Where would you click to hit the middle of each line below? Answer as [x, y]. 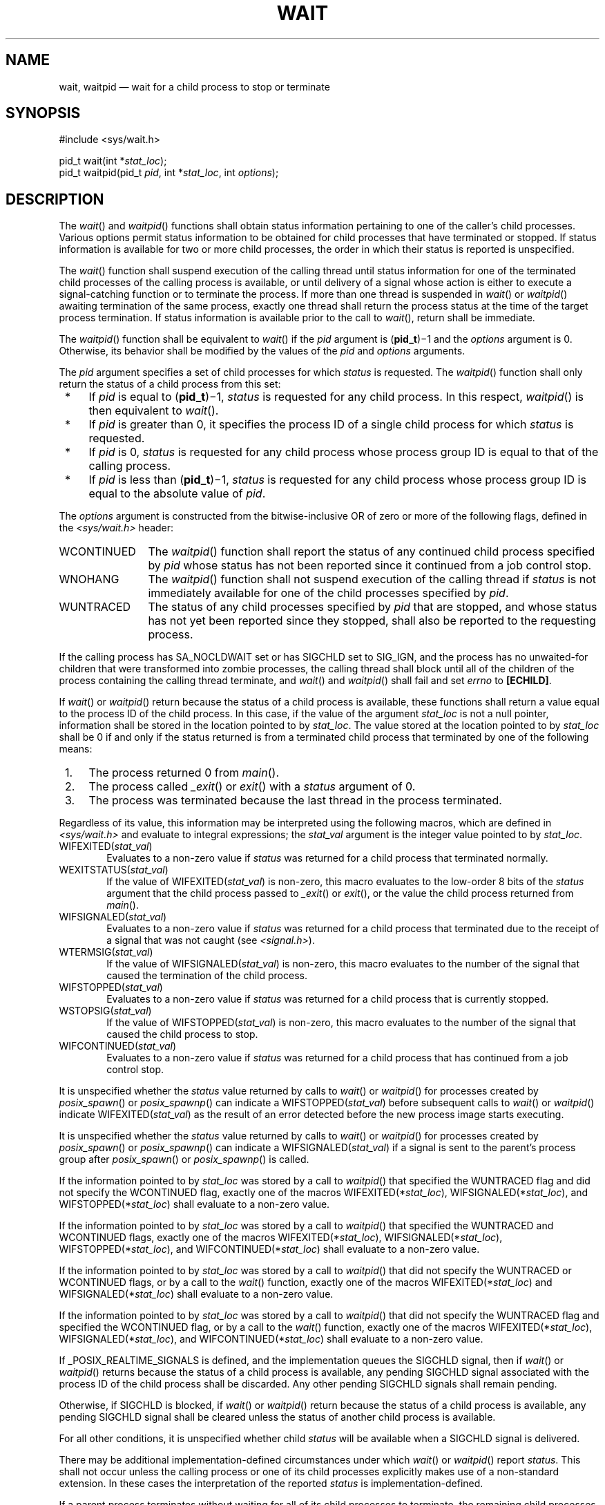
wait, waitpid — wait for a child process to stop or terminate [194, 86]
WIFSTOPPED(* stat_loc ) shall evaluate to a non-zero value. [194, 1204]
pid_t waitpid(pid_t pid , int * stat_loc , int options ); [169, 173]
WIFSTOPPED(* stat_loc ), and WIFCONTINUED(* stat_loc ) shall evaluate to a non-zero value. [269, 1249]
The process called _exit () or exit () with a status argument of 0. [252, 787]
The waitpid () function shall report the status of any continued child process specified [372, 552]
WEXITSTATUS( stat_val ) [114, 870]
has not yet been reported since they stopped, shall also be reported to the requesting [372, 621]
